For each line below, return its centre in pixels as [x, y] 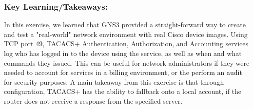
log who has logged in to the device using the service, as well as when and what [123, 53]
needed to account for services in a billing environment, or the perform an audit [123, 72]
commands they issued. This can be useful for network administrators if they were [127, 63]
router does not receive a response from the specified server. [93, 100]
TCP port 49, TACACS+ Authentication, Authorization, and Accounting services [126, 44]
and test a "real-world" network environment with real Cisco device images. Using [126, 34]
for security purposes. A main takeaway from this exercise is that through [114, 82]
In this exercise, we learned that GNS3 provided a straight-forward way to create [125, 25]
